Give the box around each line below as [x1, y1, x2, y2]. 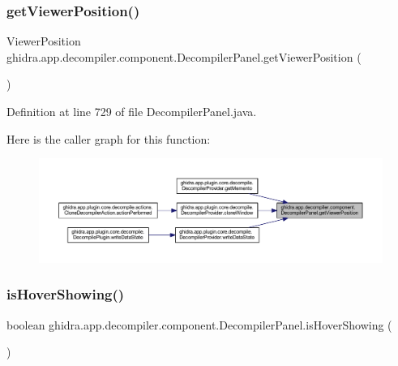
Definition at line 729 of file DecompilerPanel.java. [6, 103, 257, 119]
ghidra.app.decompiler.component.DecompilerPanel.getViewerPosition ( [6, 48, 362, 65]
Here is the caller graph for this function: [6, 130, 211, 147]
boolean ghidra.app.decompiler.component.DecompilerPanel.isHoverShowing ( [6, 316, 392, 333]
